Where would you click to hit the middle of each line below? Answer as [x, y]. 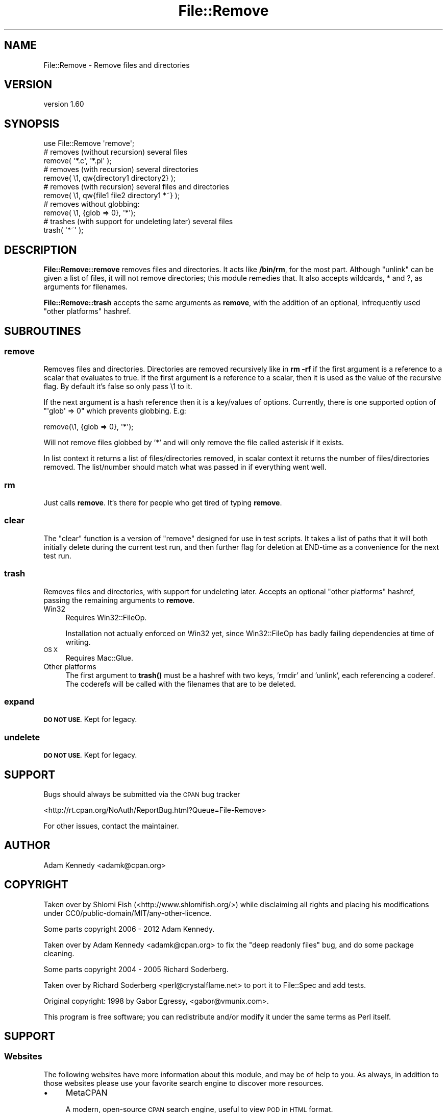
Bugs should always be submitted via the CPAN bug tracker [142, 794]
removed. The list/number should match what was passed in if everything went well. [185, 467]
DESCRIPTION [41, 250]
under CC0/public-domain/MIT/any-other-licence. [128, 913]
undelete [22, 737]
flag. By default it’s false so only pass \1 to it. [118, 386]
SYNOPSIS [32, 124]
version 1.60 [64, 104]
